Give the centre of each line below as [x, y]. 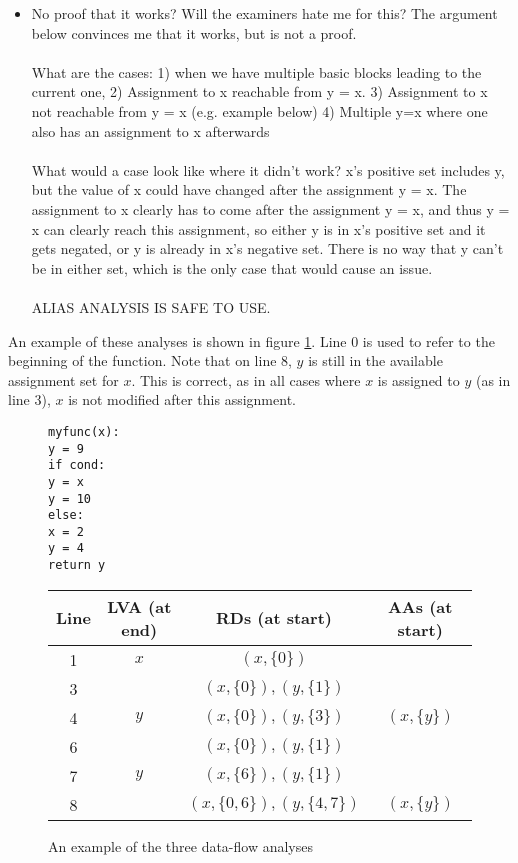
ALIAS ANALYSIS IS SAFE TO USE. [151, 306]
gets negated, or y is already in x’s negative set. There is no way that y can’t [267, 248]
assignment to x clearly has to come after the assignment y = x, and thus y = [270, 208]
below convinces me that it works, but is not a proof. [194, 32]
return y [77, 565]
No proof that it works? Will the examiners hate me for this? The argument [264, 13]
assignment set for [63, 379]
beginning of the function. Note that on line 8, [150, 360]
